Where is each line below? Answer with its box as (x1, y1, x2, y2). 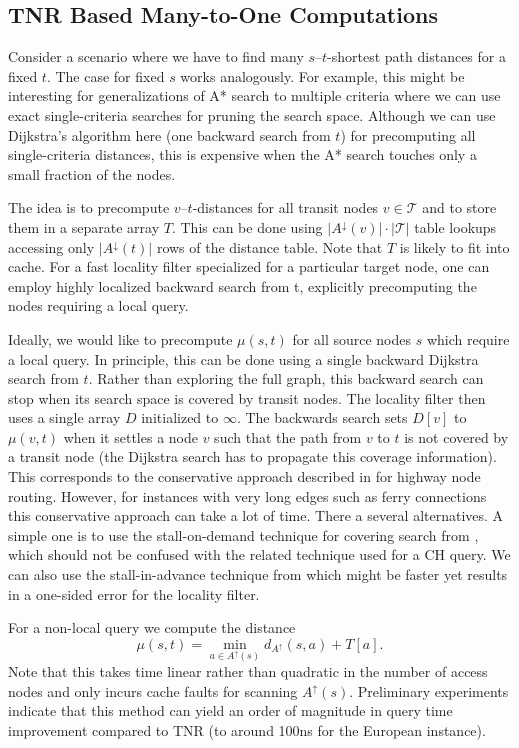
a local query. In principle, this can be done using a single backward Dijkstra (8, 348, 479, 369)
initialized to (141, 407, 219, 428)
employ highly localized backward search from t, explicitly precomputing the (8, 275, 477, 296)
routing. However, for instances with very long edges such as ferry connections (8, 485, 487, 506)
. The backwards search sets (236, 407, 408, 428)
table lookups (414, 216, 497, 237)
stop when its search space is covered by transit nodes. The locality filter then (8, 387, 486, 408)
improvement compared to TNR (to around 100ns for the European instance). (8, 719, 486, 740)
